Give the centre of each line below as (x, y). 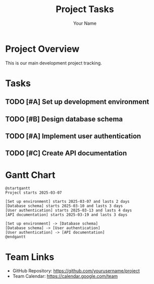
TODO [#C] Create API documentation (66, 153)
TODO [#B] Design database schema (64, 119)
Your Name (85, 23)
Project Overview (42, 49)
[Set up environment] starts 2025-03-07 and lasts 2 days (67, 202)
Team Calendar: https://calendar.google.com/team (65, 276)
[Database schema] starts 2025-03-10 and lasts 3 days (64, 206)
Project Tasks (85, 9)
